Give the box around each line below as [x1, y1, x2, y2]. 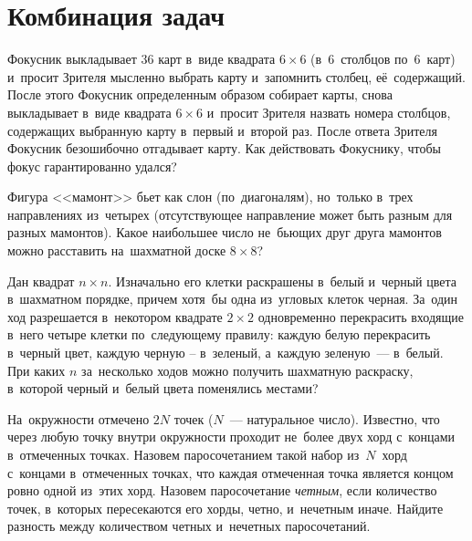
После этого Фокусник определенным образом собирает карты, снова [7, 85, 393, 104]
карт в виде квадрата [158, 49, 276, 68]
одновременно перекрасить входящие [257, 307, 464, 326]
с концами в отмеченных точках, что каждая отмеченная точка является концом [7, 463, 454, 482]
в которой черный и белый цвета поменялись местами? [7, 379, 319, 398]
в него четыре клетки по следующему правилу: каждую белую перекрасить [7, 325, 431, 344]
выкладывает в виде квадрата [7, 102, 172, 121]
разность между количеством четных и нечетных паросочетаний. [7, 516, 371, 536]
